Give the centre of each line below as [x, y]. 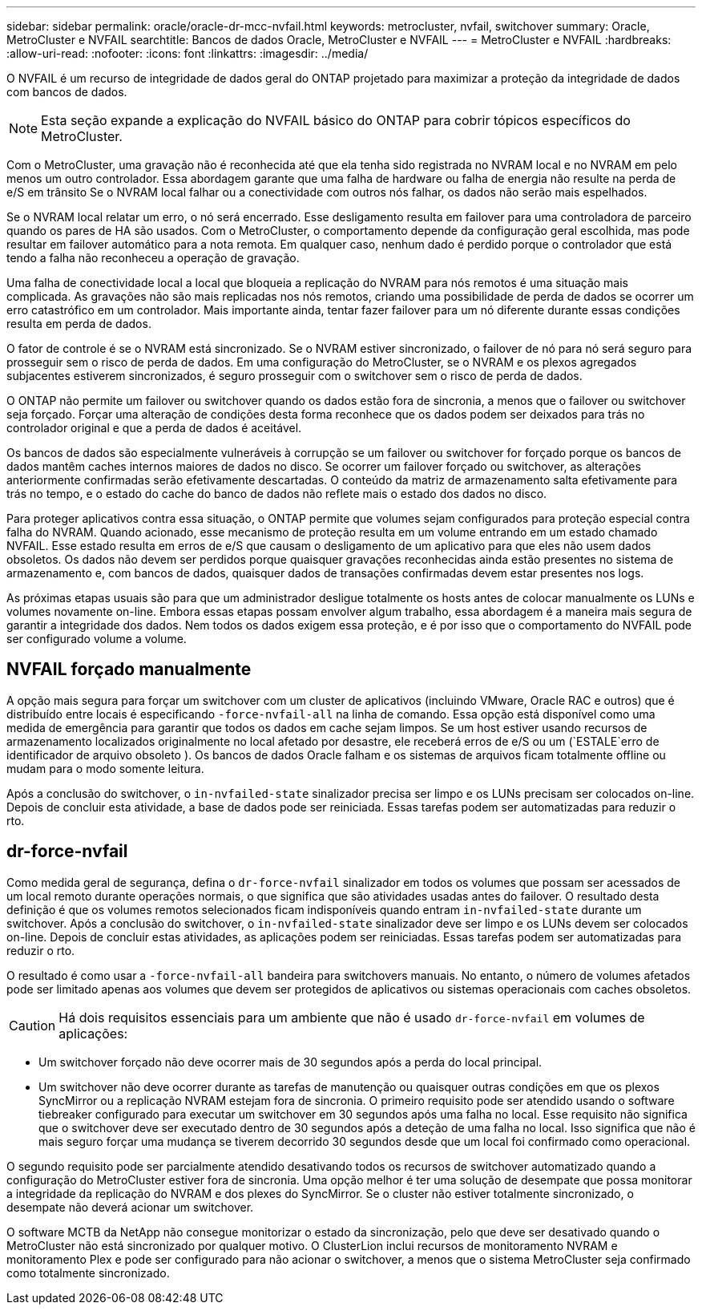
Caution [32, 1025]
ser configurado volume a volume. [97, 639]
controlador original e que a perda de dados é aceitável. [154, 428]
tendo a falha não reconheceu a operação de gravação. [153, 258]
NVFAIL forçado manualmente [129, 670]
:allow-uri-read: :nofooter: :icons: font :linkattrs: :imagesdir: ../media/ [188, 53]
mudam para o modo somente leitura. [105, 768]
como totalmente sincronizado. [88, 1273]
